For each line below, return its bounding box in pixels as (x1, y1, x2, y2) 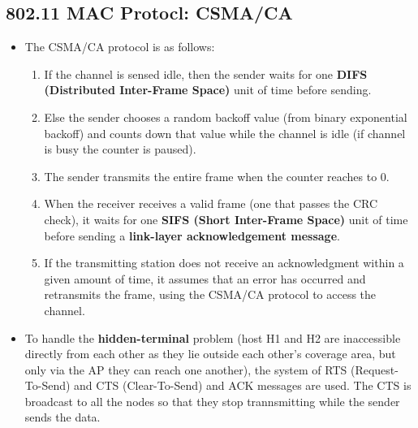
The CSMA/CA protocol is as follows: (24, 38, 215, 55)
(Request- (350, 361, 399, 378)
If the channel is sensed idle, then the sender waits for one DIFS (44, 65, 368, 82)
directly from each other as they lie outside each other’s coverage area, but (24, 345, 396, 362)
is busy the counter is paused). (44, 141, 196, 158)
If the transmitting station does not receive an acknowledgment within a (44, 254, 404, 271)
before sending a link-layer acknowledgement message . (44, 227, 340, 244)
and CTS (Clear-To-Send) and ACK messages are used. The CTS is (74, 377, 412, 394)
